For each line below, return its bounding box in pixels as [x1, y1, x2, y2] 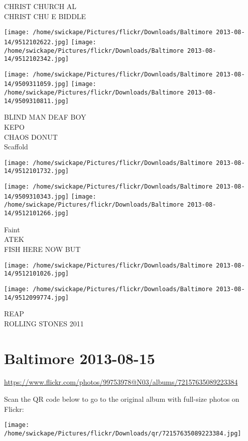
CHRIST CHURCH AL [4, 1, 77, 11]
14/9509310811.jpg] [4, 97, 69, 105]
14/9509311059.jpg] [4, 80, 69, 88]
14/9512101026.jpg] [4, 270, 69, 278]
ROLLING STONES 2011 [4, 318, 84, 328]
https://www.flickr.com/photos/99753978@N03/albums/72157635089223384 [4, 377, 238, 387]
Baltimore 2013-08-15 [4, 347, 155, 368]
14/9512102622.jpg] [4, 38, 69, 46]
